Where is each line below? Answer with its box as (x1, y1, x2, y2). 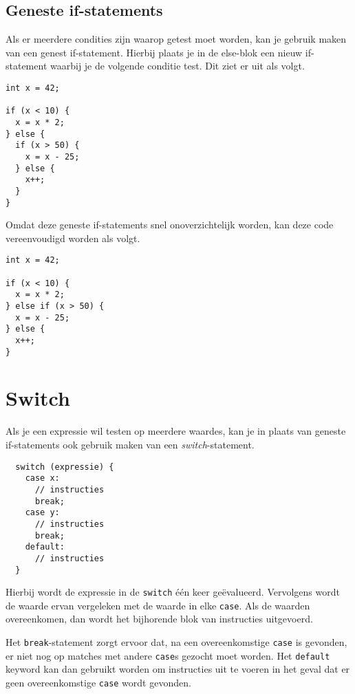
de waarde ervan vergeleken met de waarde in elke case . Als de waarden (6, 598, 310, 612)
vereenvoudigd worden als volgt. (6, 230, 140, 245)
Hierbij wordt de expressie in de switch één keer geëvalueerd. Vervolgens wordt (6, 585, 340, 599)
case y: (25, 508, 60, 518)
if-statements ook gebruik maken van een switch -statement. (6, 437, 255, 452)
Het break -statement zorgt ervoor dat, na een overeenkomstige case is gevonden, (6, 635, 347, 649)
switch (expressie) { (15, 462, 114, 472)
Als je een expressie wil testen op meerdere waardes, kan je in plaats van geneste (6, 424, 346, 438)
